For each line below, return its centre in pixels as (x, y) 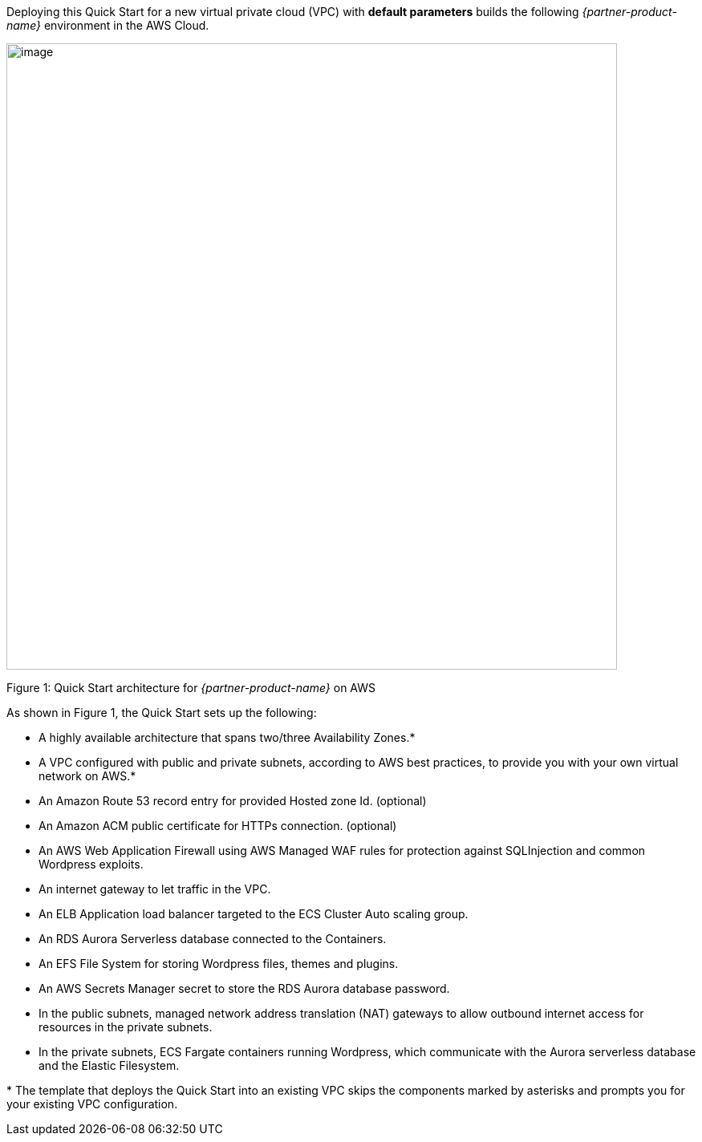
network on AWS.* (87, 776)
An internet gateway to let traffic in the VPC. (155, 889)
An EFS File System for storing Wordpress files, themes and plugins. (219, 964)
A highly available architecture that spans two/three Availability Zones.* (227, 737)
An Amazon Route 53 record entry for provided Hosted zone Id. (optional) (233, 801)
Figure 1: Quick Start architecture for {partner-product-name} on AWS (191, 688)
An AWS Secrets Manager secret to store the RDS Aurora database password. (244, 988)
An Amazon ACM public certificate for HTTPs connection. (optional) (218, 826)
